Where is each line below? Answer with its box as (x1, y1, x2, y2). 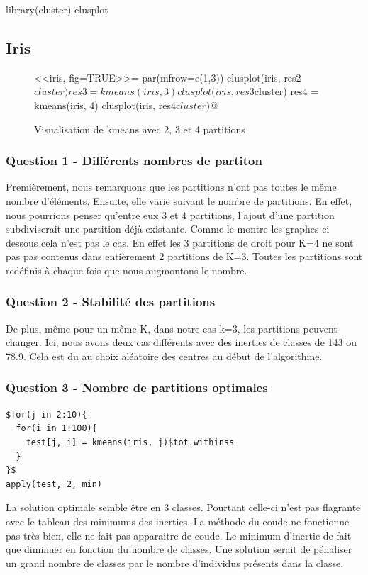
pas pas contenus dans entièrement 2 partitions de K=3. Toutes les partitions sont (6, 249, 363, 264)
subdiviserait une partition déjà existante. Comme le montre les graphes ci (6, 221, 330, 236)
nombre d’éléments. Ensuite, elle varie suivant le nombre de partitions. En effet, (6, 193, 352, 208)
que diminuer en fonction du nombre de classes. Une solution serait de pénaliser (6, 542, 352, 557)
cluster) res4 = (254, 84, 319, 99)
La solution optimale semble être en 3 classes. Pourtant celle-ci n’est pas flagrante (6, 500, 361, 515)
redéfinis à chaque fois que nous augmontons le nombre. (6, 262, 247, 277)
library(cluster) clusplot (6, 2, 108, 16)
